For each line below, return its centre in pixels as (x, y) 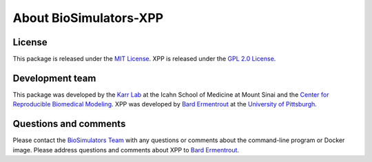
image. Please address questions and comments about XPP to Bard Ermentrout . (126, 150)
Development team (54, 78)
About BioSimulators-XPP (88, 18)
